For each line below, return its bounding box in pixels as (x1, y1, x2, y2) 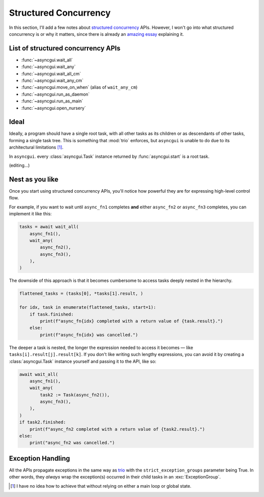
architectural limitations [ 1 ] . (9, 145, 64, 150)
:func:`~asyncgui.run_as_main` (21, 98, 83, 104)
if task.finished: (29, 311, 74, 317)
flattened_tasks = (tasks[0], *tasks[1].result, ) (19, 291, 144, 297)
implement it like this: (9, 211, 52, 217)
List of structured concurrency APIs (9, 44, 121, 52)
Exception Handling (9, 454, 70, 463)
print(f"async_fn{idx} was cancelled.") (40, 332, 138, 338)
